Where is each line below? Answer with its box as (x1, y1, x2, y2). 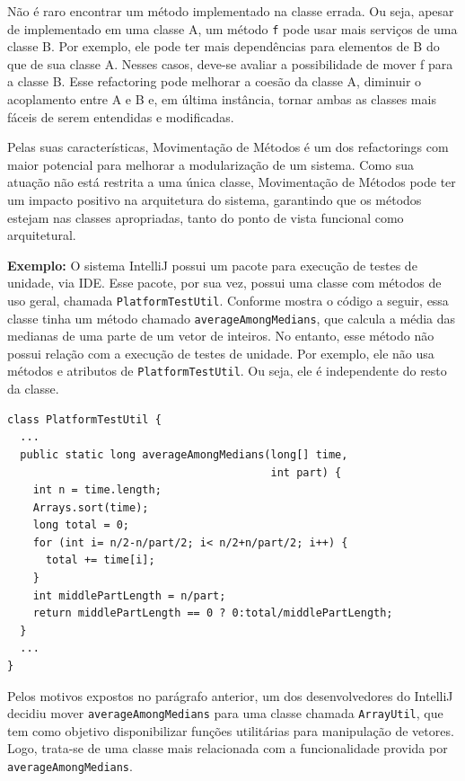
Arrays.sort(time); (32, 501, 149, 514)
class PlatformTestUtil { (7, 413, 162, 426)
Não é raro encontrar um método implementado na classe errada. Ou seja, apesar (7, 2, 454, 20)
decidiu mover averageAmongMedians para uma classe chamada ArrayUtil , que (7, 704, 443, 723)
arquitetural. (7, 226, 76, 244)
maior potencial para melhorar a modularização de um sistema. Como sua (7, 155, 415, 173)
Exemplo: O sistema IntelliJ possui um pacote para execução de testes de (7, 255, 417, 274)
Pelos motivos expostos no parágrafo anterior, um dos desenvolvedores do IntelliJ (7, 686, 453, 705)
